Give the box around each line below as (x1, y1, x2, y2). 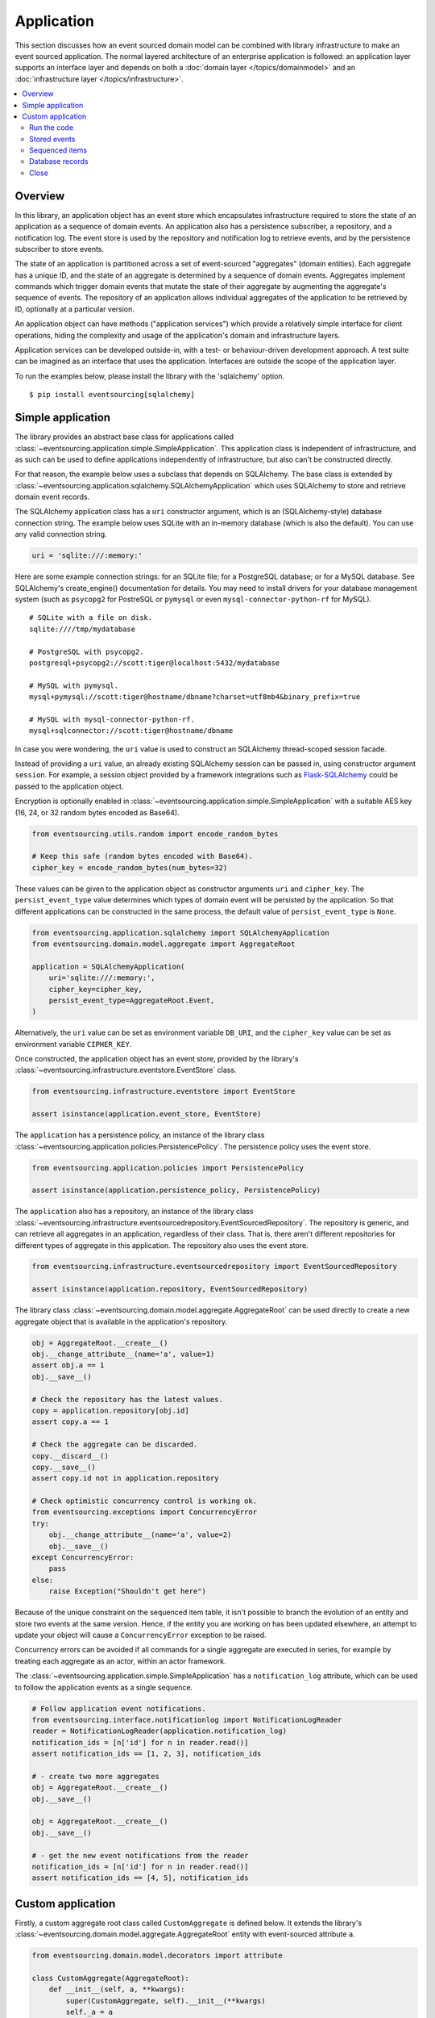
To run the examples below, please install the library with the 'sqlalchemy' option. (14, 371, 285, 381)
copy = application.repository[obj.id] (31, 1405, 189, 1415)
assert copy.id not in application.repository (31, 1474, 219, 1483)
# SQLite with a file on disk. (29, 613, 153, 622)
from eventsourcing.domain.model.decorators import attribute (31, 1951, 283, 1961)
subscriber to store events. (14, 244, 105, 253)
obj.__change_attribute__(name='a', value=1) (31, 1350, 215, 1359)
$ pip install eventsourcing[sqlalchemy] (29, 390, 195, 400)
